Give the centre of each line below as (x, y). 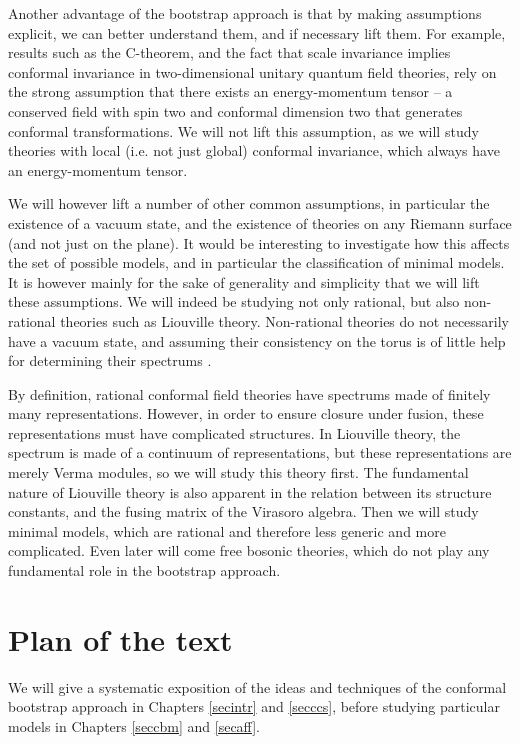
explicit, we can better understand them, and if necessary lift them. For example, (257, 32)
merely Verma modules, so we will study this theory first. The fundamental (238, 472)
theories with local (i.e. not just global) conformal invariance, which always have (254, 150)
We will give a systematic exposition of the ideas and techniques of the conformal (257, 686)
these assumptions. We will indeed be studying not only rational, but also (234, 301)
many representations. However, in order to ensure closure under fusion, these (246, 413)
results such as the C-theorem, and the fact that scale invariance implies (229, 52)
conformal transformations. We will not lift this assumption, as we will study (243, 130)
